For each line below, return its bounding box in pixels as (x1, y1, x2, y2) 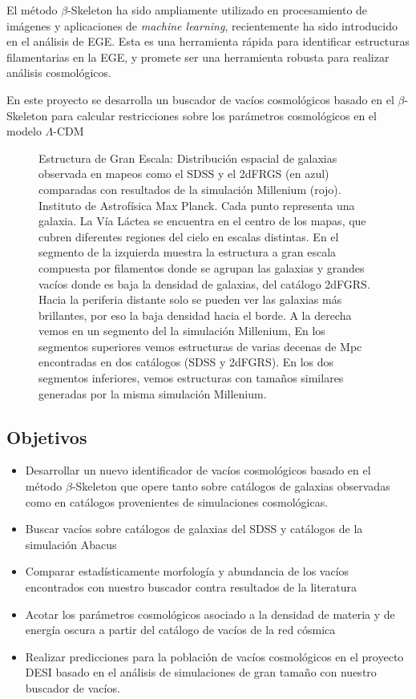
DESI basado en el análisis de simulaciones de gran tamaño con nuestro (25, 664, 377, 681)
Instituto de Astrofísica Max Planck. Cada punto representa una (38, 196, 355, 213)
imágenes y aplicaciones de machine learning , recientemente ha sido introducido (6, 17, 398, 34)
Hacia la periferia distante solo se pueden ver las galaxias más (38, 291, 342, 308)
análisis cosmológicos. (6, 64, 111, 81)
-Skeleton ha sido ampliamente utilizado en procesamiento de (67, 2, 368, 18)
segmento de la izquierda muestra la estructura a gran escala (38, 244, 337, 261)
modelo (6, 123, 42, 139)
